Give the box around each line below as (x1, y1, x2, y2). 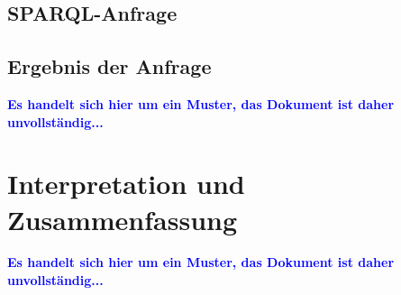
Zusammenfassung (7, 200, 238, 237)
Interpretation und (7, 165, 245, 202)
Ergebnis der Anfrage (7, 52, 212, 80)
